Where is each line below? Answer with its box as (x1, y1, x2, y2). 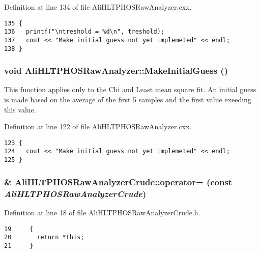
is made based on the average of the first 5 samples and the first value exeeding (4, 94, 251, 105)
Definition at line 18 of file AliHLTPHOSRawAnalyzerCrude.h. (4, 207, 200, 217)
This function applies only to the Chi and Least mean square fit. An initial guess (4, 84, 256, 95)
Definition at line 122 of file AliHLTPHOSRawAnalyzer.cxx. (4, 121, 192, 132)
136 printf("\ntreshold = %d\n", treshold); (4, 28, 164, 36)
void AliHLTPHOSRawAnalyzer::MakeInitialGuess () (4, 64, 228, 77)
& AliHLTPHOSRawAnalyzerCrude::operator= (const (4, 175, 233, 188)
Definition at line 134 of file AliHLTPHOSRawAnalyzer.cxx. (4, 2, 192, 12)
